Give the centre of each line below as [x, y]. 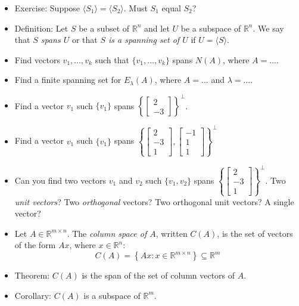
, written [172, 233]
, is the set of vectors [255, 233]
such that [112, 59]
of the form [35, 245]
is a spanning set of [144, 40]
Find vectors [37, 59]
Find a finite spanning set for [68, 80]
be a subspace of [211, 28]
